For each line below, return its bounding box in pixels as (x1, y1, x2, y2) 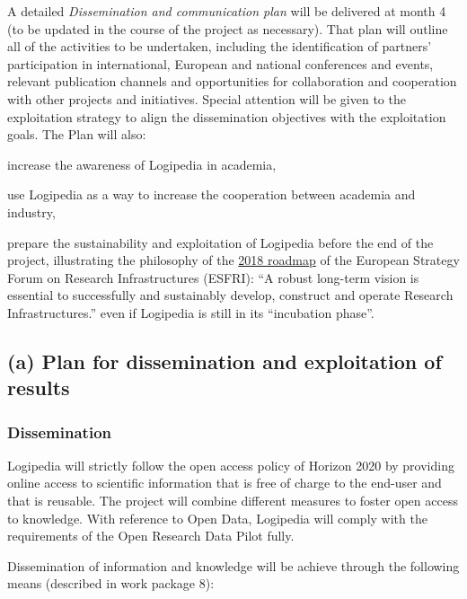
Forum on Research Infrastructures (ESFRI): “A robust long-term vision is (7, 268, 419, 286)
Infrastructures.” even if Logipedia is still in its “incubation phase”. (7, 303, 374, 322)
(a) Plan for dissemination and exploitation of (7, 347, 442, 374)
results (7, 374, 70, 401)
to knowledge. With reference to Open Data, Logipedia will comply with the (7, 508, 427, 527)
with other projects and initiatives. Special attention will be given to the (7, 89, 406, 108)
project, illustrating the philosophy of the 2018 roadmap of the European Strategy (7, 251, 460, 269)
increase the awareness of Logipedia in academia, (7, 154, 277, 173)
